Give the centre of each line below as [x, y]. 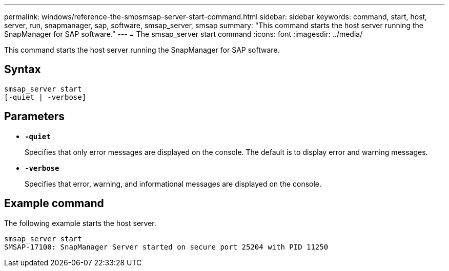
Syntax [23, 70]
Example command [54, 204]
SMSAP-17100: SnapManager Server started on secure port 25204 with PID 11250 [166, 247]
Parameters [34, 117]
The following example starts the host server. [80, 223]
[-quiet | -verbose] [45, 97]
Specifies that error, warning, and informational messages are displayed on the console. [173, 184]
